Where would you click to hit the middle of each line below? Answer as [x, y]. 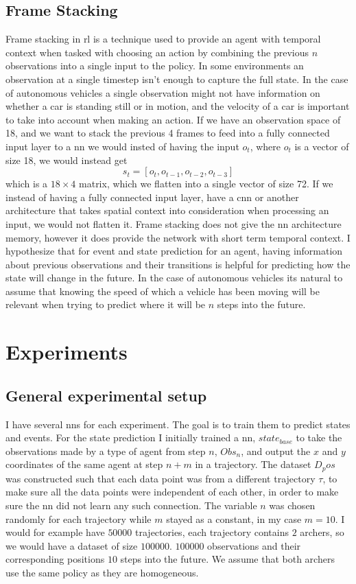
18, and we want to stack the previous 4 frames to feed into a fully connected [168, 133]
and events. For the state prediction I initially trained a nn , [131, 437]
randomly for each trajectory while [79, 518]
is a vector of [322, 146]
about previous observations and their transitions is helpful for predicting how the [178, 264]
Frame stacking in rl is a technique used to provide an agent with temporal [163, 39]
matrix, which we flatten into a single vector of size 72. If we [206, 184]
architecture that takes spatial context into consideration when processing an [167, 210]
